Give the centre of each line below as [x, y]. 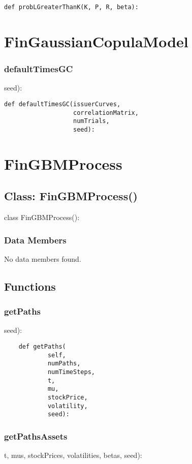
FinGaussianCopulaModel [96, 41]
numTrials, [91, 121]
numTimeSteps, [71, 372]
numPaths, [64, 364]
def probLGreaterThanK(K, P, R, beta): [71, 7]
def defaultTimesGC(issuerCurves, [62, 104]
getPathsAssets [36, 436]
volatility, [68, 406]
